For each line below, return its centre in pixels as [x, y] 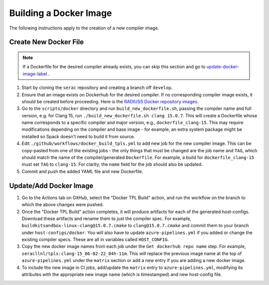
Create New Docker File [47, 42]
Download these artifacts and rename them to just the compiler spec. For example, [107, 218]
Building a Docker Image [61, 13]
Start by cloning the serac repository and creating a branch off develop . [97, 88]
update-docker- [223, 67]
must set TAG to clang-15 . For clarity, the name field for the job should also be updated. [112, 164]
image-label [35, 74]
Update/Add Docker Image [51, 185]
